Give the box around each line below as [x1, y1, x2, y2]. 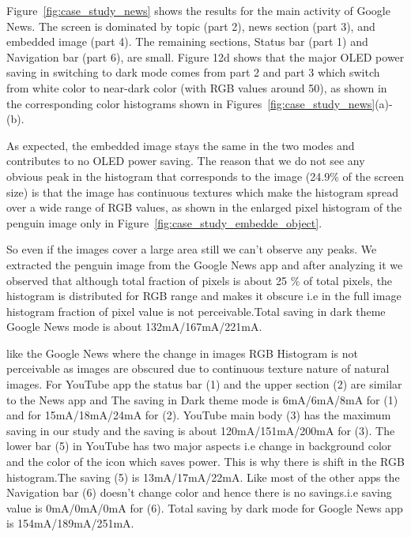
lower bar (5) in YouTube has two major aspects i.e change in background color [6, 437, 392, 454]
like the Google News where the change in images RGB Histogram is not [6, 344, 359, 361]
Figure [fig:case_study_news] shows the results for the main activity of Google [6, 2, 390, 18]
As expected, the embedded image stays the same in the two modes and [6, 137, 355, 153]
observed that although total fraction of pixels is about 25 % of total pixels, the [6, 272, 393, 288]
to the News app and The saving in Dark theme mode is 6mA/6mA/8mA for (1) [6, 391, 398, 407]
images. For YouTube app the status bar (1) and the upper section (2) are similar [6, 376, 402, 392]
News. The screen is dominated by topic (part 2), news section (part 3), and [6, 17, 375, 34]
